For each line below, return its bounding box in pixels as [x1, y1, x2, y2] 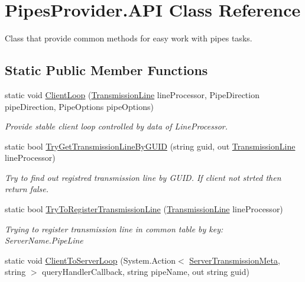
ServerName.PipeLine [5, 234, 83, 247]
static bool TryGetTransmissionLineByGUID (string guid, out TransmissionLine [5, 140, 296, 152]
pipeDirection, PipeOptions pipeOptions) [5, 100, 154, 112]
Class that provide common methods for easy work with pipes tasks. [5, 32, 252, 44]
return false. [5, 183, 49, 195]
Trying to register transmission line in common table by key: [5, 222, 223, 235]
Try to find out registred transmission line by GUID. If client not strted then [5, 171, 281, 183]
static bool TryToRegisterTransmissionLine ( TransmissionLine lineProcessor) [5, 203, 283, 215]
